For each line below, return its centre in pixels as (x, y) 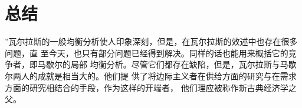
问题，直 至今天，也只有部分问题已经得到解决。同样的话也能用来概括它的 (147, 53)
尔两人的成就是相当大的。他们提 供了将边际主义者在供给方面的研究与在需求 (151, 75)
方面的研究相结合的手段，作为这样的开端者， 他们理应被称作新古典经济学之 (151, 87)
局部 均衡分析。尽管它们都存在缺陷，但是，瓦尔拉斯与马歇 (183, 64)
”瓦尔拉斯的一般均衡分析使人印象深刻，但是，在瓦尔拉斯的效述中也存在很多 (151, 41)
